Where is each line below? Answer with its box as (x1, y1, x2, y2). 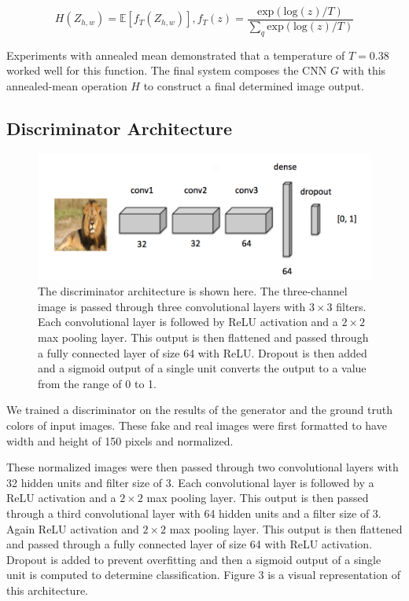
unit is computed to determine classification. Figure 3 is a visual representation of (6, 566, 400, 583)
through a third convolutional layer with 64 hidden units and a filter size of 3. (6, 505, 381, 521)
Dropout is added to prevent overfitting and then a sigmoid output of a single (6, 551, 381, 567)
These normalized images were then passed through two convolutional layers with (6, 459, 399, 475)
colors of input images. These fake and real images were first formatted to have (6, 417, 387, 434)
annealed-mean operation (6, 78, 127, 94)
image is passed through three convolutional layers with (38, 298, 306, 314)
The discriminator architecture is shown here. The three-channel (38, 283, 348, 299)
